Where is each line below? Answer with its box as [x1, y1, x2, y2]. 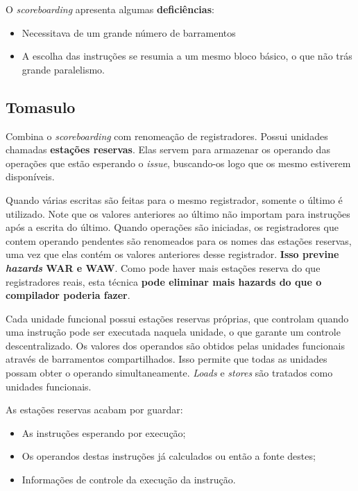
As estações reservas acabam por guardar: [6, 402, 183, 417]
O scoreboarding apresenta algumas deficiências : [6, 2, 214, 16]
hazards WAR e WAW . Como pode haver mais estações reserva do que [6, 260, 321, 275]
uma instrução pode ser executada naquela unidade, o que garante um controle [6, 325, 341, 339]
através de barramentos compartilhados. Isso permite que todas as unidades [6, 352, 327, 366]
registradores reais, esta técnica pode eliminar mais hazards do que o [6, 274, 322, 288]
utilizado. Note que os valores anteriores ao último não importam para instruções [6, 206, 350, 221]
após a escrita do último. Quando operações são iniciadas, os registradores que [6, 220, 339, 234]
